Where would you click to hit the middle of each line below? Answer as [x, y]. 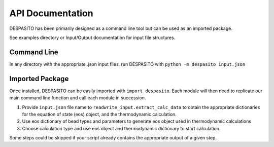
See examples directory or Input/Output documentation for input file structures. [92, 38]
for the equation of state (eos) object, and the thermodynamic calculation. [99, 114]
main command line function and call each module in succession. [78, 98]
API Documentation [51, 13]
